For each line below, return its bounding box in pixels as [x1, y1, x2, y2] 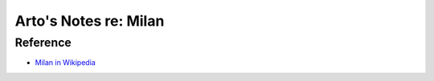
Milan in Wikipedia [35, 58, 96, 67]
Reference [14, 35, 72, 50]
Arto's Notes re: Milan [14, 12, 165, 30]
